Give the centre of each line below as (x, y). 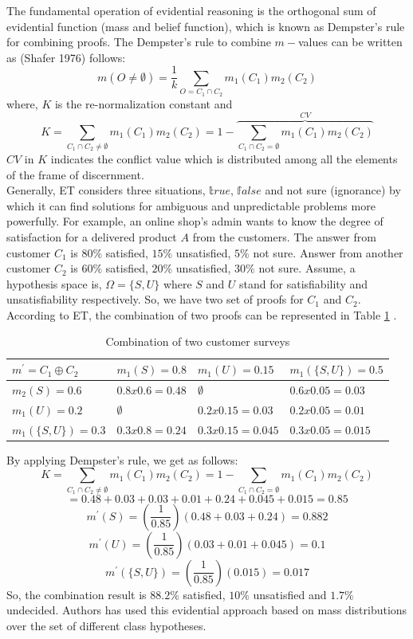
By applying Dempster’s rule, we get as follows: (122, 459)
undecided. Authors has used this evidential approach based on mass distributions (207, 610)
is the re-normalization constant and (144, 103)
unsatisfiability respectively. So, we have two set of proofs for (155, 299)
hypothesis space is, (54, 283)
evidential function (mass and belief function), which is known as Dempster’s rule (206, 26)
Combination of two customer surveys (198, 341)
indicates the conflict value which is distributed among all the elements (224, 158)
